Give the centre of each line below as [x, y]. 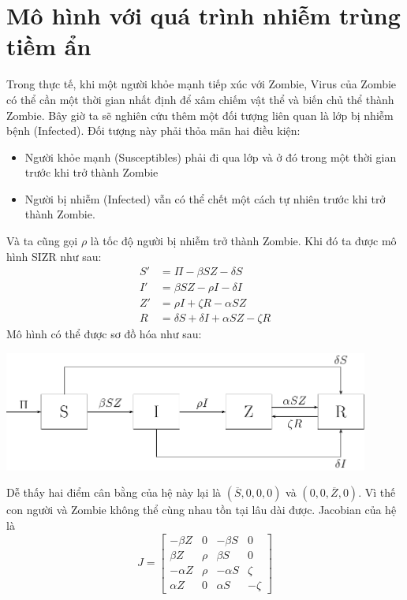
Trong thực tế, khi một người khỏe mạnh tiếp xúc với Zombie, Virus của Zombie [202, 84]
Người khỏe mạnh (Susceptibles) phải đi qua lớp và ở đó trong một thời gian [211, 157]
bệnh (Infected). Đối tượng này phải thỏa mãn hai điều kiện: [153, 130]
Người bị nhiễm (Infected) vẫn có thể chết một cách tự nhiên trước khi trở [205, 198]
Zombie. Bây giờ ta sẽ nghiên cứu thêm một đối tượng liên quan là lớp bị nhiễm [200, 115]
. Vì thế [377, 492]
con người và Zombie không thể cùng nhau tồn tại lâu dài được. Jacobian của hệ [202, 510]
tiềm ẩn [49, 46]
